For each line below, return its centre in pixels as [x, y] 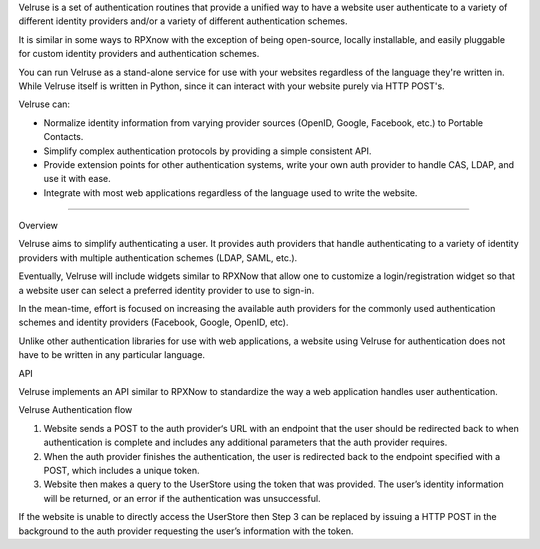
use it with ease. [77, 179]
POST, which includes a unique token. [121, 470]
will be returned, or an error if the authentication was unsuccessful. [182, 498]
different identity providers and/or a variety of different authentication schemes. [183, 21]
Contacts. [63, 137]
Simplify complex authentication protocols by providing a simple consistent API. [207, 151]
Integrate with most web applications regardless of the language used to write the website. [230, 192]
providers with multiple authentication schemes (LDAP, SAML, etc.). [158, 257]
